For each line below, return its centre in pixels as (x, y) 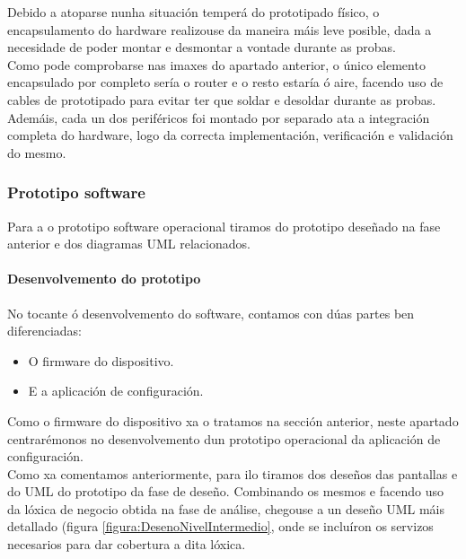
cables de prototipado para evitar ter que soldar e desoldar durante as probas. (222, 99)
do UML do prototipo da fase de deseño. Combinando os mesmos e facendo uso (225, 491)
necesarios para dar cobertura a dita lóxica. (127, 544)
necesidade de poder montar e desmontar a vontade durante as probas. (202, 47)
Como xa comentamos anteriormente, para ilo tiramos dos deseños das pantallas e (233, 473)
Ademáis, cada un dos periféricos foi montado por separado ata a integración (219, 117)
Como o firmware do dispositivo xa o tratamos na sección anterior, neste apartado (233, 420)
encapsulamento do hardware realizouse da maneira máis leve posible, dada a (220, 29)
